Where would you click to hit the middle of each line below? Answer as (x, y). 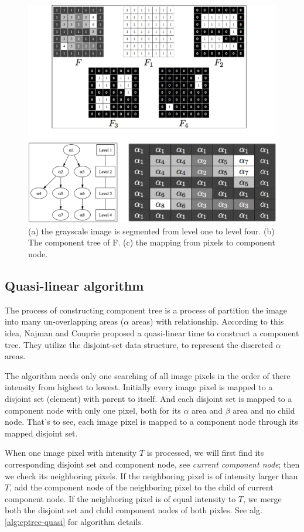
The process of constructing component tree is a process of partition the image (146, 310)
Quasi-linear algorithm (74, 285)
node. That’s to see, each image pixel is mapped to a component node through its (151, 422)
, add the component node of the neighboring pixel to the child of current (141, 487)
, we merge (262, 498)
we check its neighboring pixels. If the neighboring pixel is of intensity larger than (151, 475)
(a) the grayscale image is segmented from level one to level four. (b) (151, 231)
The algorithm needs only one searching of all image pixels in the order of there (148, 375)
